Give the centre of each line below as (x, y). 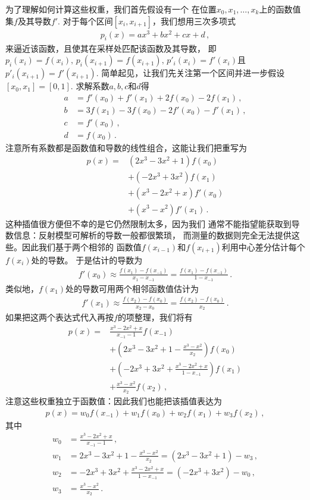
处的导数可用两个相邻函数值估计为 (132, 288)
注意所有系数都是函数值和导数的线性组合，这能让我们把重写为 (126, 147)
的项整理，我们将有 (155, 317)
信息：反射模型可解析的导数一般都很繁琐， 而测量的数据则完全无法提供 (152, 235)
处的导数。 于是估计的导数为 (87, 260)
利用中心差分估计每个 (263, 246)
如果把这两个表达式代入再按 (60, 317)
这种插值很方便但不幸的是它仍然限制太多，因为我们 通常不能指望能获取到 (148, 223)
